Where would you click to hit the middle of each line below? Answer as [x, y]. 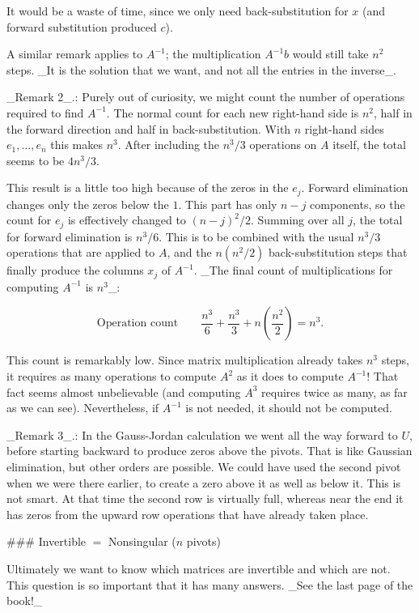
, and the [189, 252]
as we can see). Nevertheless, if [83, 408]
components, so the [358, 204]
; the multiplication [213, 54]
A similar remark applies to [75, 54]
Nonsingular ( [142, 541]
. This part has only [228, 204]
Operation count [138, 324]
